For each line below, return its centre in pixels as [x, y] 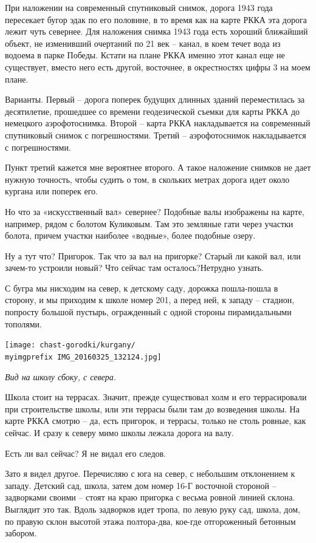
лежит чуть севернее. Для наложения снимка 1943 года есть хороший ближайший [156, 31]
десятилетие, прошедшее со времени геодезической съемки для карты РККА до [153, 111]
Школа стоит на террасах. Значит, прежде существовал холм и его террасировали [156, 397]
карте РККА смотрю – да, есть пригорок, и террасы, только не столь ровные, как [156, 421]
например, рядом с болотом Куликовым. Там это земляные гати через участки [149, 223]
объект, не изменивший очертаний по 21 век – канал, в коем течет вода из [143, 43]
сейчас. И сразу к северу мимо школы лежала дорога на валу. [119, 432]
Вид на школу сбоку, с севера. [61, 376]
